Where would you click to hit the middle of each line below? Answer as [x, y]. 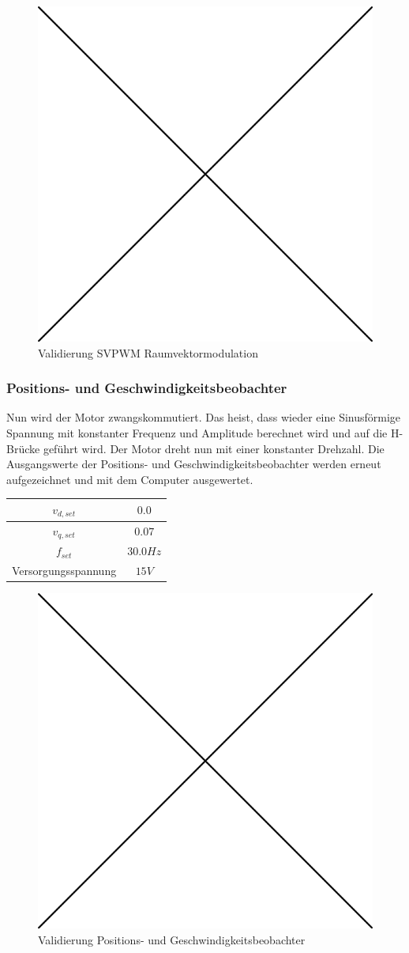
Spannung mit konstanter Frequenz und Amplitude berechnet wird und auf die [197, 433]
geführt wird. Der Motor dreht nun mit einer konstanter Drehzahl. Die [214, 448]
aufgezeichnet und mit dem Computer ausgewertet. [130, 479]
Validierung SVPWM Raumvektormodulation [148, 352]
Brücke [23, 448]
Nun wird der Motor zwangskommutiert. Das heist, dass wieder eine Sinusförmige [204, 417]
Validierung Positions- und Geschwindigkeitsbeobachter [172, 939]
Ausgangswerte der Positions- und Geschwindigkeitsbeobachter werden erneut [194, 464]
